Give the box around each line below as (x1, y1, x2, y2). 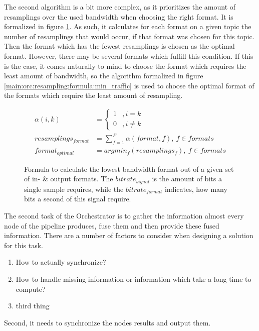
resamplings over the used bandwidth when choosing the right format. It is (4, 11, 233, 22)
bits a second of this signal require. (24, 193, 131, 204)
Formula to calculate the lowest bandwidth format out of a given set (24, 163, 234, 174)
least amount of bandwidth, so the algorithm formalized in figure (4, 70, 203, 81)
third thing (16, 300, 50, 311)
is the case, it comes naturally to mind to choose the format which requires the (4, 60, 246, 71)
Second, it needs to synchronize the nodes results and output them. (4, 317, 211, 327)
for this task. (4, 240, 43, 250)
